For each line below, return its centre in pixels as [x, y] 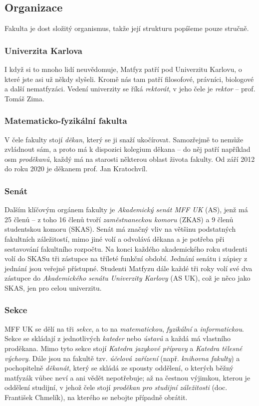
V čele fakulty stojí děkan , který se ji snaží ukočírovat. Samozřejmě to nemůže [124, 139]
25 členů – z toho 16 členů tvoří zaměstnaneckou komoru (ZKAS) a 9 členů [119, 219]
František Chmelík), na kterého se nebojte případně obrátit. [96, 397]
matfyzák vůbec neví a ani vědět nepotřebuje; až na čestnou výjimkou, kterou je [128, 377]
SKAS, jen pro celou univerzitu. [53, 287]
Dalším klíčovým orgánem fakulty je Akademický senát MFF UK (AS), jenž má [126, 209]
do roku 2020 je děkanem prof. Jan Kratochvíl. [76, 169]
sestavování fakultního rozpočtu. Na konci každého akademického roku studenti [126, 248]
